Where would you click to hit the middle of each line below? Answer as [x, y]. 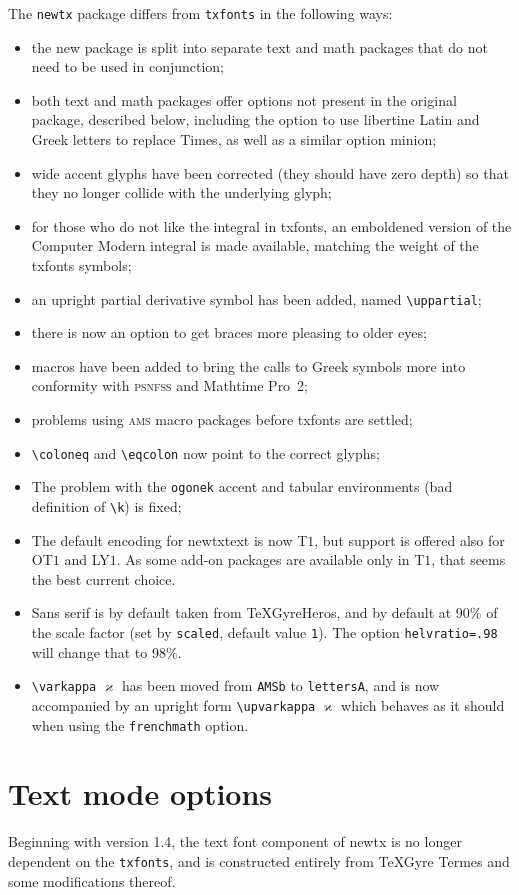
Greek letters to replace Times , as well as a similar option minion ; [234, 139]
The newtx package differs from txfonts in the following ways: [200, 13]
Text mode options [140, 793]
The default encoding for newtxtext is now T [169, 539]
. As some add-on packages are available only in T [270, 559]
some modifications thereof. [92, 880]
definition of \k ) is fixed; [106, 505]
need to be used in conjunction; [128, 66]
